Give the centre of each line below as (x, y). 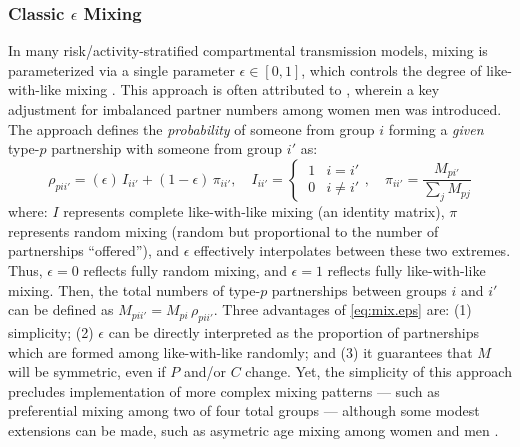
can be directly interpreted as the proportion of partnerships (294, 331)
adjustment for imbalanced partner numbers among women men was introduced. (255, 109)
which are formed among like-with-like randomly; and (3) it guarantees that (240, 351)
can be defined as (61, 309)
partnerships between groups (359, 289)
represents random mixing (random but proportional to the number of (223, 230)
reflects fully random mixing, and (185, 269)
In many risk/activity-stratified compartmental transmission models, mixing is (248, 50)
